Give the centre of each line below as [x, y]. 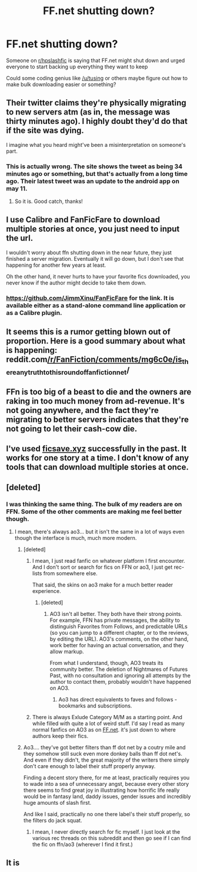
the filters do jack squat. [53, 821]
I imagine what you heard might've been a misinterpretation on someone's [96, 145]
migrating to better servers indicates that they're [98, 419]
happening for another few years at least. [56, 265]
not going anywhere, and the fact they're [82, 410]
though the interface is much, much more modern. [76, 538]
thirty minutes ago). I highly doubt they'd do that [97, 121]
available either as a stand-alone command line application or [96, 305]
